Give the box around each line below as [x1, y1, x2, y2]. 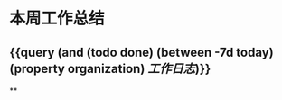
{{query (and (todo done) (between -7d [9, 44, 234, 59]
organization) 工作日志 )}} [67, 60, 211, 77]
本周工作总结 [9, 8, 106, 29]
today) [236, 44, 274, 59]
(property [9, 60, 65, 77]
